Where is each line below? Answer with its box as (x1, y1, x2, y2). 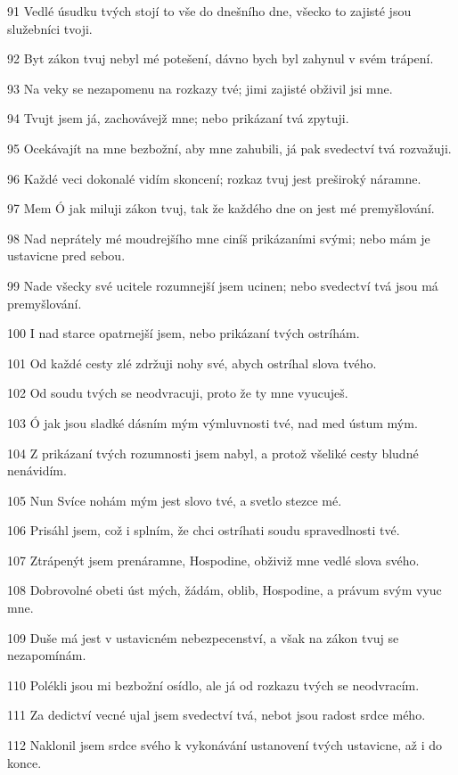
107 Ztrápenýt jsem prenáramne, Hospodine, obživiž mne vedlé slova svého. (7, 550, 420, 569)
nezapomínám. (7, 646, 86, 664)
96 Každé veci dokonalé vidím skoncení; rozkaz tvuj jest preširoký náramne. (7, 169, 421, 187)
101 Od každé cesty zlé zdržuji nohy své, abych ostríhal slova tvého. (7, 353, 377, 372)
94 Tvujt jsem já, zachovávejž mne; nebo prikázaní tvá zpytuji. (7, 109, 349, 128)
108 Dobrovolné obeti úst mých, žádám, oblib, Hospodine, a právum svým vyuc (7, 581, 442, 599)
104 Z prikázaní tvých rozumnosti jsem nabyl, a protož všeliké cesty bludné (7, 443, 419, 462)
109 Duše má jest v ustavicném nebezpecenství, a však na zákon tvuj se (7, 628, 399, 647)
